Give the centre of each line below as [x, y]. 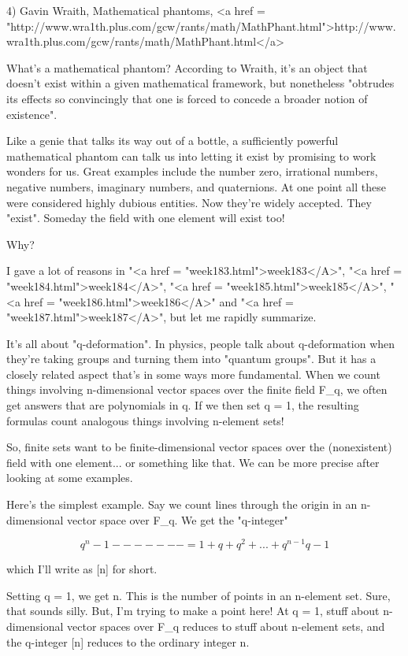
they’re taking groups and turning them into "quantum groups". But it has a [191, 359]
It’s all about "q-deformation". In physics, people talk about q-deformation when [201, 343]
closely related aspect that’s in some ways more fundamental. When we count [193, 374]
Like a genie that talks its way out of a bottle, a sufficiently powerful [172, 141]
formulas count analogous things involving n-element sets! [145, 420]
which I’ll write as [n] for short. [82, 569]
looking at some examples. [70, 478]
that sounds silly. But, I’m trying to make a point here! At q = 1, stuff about [193, 611]
